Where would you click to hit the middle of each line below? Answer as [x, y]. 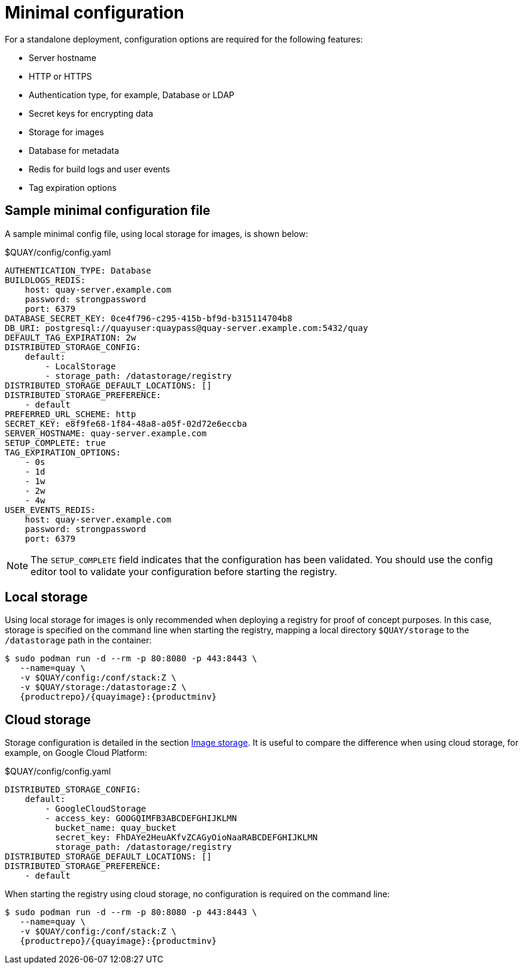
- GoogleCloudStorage [96, 809]
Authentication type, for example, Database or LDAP [132, 95]
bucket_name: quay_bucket [116, 828]
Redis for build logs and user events [99, 169]
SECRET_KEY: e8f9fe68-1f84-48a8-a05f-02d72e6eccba [126, 423]
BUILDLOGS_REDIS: [45, 280]
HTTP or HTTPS [60, 76]
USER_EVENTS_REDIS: [50, 510]
